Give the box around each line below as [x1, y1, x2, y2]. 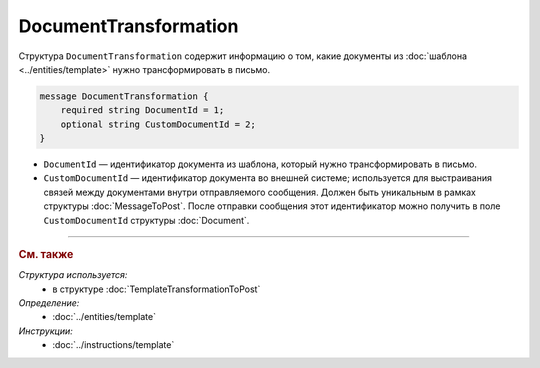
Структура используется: [18, 269, 128, 281]
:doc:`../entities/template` [52, 311, 157, 323]
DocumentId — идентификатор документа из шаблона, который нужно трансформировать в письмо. [43, 158, 477, 170]
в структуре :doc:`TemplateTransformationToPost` [52, 283, 261, 295]
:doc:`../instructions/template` [52, 339, 175, 351]
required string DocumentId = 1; [60, 105, 225, 116]
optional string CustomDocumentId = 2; [60, 118, 257, 130]
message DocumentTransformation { [39, 90, 209, 102]
